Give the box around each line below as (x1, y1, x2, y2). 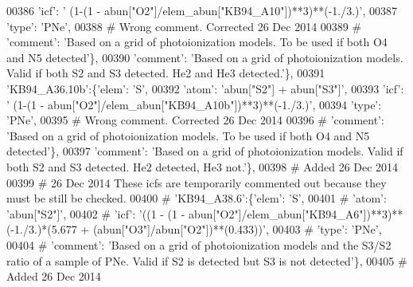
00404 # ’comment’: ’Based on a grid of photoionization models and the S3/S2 (6, 236, 392, 253)
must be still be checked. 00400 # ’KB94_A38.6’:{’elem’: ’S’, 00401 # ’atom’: (6, 190, 387, 206)
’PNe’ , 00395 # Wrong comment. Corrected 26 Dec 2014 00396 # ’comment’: (6, 112, 384, 128)
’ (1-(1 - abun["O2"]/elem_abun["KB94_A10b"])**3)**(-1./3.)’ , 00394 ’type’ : (6, 96, 382, 112)
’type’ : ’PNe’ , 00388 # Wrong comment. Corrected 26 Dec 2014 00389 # (6, 18, 362, 34)
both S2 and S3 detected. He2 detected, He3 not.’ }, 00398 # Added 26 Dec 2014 (6, 158, 399, 175)
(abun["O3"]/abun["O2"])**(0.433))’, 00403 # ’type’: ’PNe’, (92, 221, 382, 238)
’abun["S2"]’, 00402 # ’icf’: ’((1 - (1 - (6, 205, 185, 222)
